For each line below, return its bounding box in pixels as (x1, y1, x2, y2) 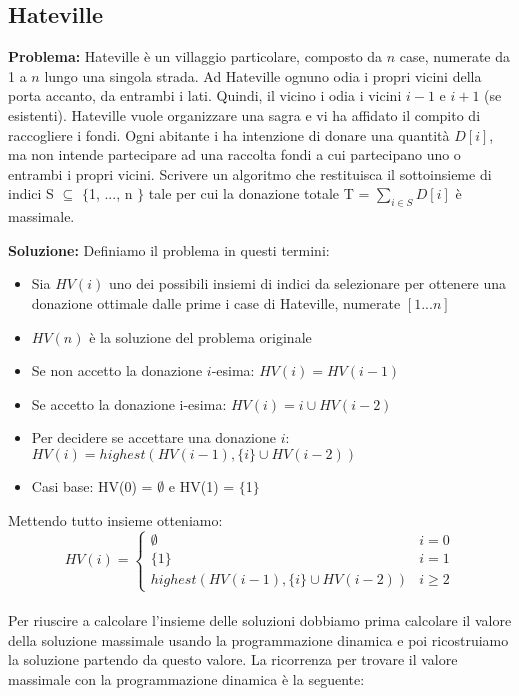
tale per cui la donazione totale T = (148, 183, 370, 204)
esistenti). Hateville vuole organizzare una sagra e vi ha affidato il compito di (8, 104, 481, 125)
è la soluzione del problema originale (89, 326, 312, 347)
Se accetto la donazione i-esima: (31, 393, 227, 414)
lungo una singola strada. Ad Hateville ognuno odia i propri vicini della (44, 65, 482, 86)
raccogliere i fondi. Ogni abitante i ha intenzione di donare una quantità (8, 124, 450, 145)
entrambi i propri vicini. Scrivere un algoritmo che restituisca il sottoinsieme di (8, 163, 492, 184)
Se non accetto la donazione (31, 360, 203, 381)
